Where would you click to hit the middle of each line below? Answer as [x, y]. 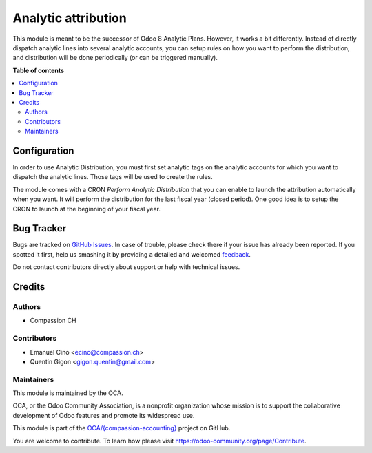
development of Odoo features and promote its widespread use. [104, 415]
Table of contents [39, 70]
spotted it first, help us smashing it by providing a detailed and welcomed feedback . [132, 254]
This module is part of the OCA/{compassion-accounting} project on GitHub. [122, 428]
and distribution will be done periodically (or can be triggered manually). [115, 58]
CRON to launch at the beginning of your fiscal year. [87, 209]
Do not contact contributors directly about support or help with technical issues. [126, 267]
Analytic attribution [70, 18]
